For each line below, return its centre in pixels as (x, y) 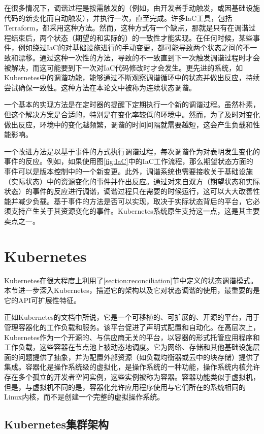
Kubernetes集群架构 (56, 424)
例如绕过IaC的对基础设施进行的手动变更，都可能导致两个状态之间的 (130, 47)
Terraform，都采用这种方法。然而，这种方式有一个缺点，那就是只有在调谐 (126, 28)
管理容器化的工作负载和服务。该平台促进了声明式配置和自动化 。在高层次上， (132, 327)
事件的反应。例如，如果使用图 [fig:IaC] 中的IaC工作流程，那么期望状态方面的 (129, 161)
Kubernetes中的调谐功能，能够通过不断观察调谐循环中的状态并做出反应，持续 (132, 77)
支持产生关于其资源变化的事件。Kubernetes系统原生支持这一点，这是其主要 (135, 211)
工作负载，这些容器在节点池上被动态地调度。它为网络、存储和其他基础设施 (128, 347)
